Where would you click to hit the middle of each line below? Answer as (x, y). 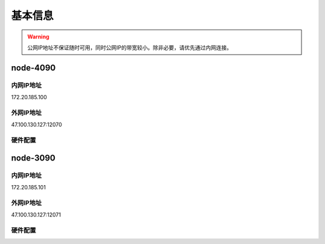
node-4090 (33, 68)
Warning (38, 37)
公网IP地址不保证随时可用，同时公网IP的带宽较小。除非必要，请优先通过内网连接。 (130, 47)
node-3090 (33, 158)
